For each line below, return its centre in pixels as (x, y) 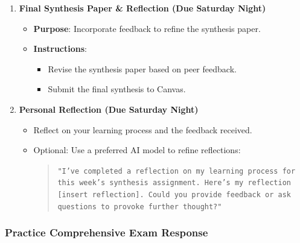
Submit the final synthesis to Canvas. (117, 89)
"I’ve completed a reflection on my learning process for (177, 171)
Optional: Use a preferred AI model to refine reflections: (137, 150)
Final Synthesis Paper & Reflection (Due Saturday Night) (142, 8)
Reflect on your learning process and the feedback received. (143, 129)
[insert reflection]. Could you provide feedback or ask (174, 195)
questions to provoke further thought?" (140, 207)
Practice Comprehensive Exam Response (107, 232)
